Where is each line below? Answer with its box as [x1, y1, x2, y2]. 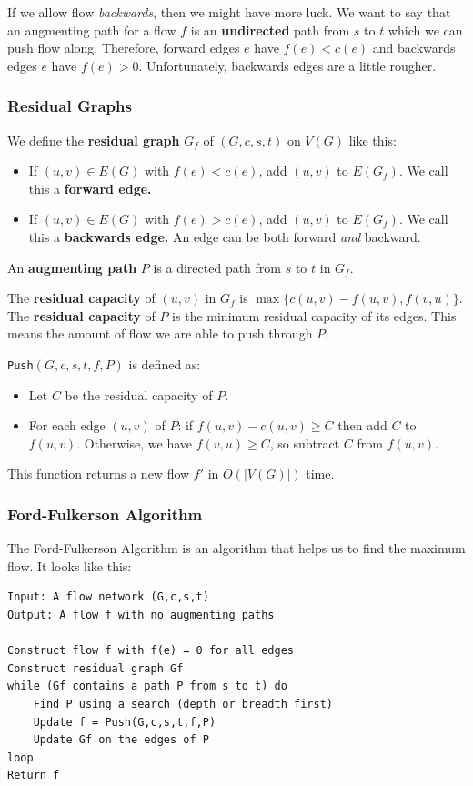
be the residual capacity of [65, 385, 213, 404]
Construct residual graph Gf [7, 661, 184, 675]
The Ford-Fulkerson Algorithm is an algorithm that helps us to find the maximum [7, 539, 466, 558]
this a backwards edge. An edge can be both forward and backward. [28, 227, 421, 246]
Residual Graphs [7, 95, 132, 117]
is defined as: [128, 354, 201, 373]
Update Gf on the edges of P [33, 733, 209, 747]
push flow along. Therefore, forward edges [7, 38, 240, 57]
